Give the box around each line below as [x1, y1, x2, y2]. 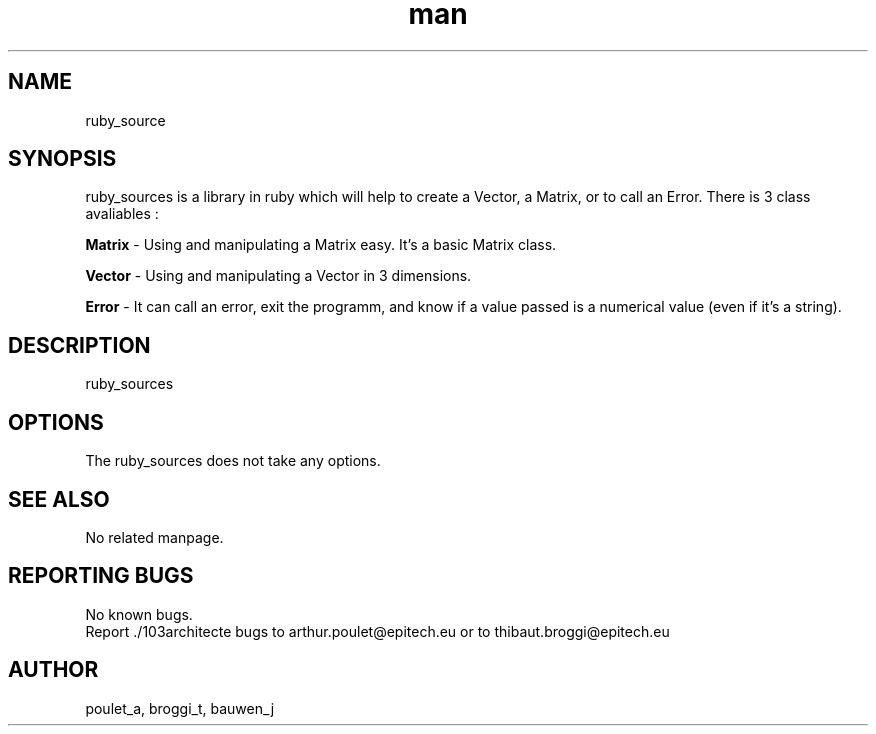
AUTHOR [8, 657, 99, 683]
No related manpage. [85, 528, 224, 546]
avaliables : [85, 205, 159, 223]
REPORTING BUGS [8, 563, 194, 589]
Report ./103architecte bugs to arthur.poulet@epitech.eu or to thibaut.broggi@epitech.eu [85, 622, 670, 640]
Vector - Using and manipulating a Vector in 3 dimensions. [85, 267, 472, 285]
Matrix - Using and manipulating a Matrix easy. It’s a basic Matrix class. [85, 236, 557, 254]
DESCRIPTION [8, 332, 151, 358]
